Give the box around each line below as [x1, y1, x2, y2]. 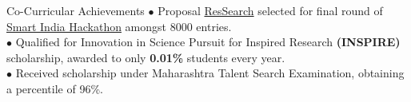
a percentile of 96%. [6, 80, 103, 96]
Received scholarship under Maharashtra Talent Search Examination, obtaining [15, 65, 405, 81]
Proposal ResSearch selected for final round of [158, 2, 383, 18]
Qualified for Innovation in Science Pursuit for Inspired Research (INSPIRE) [15, 33, 401, 50]
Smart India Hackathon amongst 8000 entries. [6, 18, 232, 34]
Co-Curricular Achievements [6, 2, 145, 18]
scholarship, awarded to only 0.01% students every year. [6, 49, 285, 65]
